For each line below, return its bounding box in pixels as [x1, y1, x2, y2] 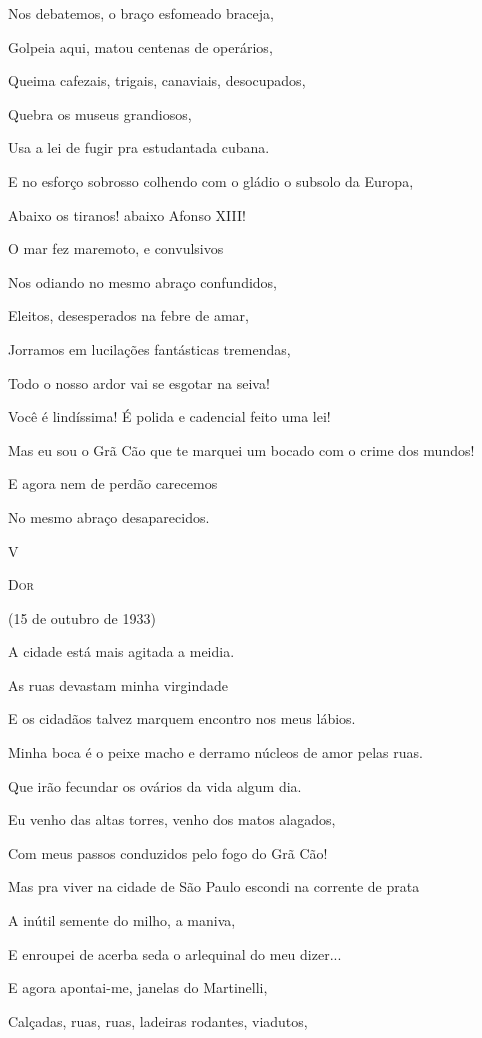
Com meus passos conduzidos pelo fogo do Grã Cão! [8, 842, 328, 863]
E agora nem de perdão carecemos [8, 473, 218, 494]
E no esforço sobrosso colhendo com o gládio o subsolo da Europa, [8, 170, 414, 191]
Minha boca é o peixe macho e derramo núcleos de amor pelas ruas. [8, 742, 423, 763]
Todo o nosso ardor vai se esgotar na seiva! [8, 372, 270, 393]
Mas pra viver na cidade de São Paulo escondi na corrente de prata [8, 876, 420, 897]
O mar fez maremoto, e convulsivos [8, 238, 224, 259]
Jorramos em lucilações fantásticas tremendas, [8, 338, 291, 359]
